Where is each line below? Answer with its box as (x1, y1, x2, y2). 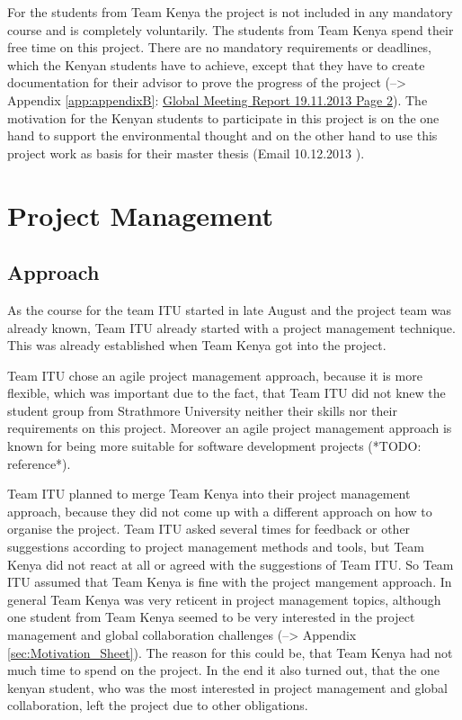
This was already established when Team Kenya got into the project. (7, 336, 386, 355)
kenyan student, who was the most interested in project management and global (7, 678, 448, 697)
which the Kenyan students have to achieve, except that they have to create (7, 55, 425, 74)
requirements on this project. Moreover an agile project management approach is (7, 418, 452, 437)
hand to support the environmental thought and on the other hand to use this (7, 126, 438, 145)
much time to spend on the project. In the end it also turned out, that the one (7, 661, 440, 679)
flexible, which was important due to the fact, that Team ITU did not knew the (7, 383, 446, 402)
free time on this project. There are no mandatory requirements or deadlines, (7, 38, 431, 57)
